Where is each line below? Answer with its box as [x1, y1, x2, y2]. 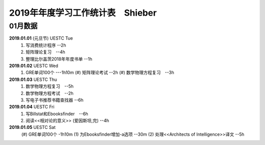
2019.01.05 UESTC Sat [9, 124, 56, 130]
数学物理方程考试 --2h [26, 90, 74, 96]
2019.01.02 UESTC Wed [9, 63, 58, 69]
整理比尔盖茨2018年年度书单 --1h [26, 56, 93, 62]
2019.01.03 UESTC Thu [9, 76, 57, 82]
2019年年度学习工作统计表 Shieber [9, 7, 157, 18]
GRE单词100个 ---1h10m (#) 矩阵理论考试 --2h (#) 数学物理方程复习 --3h [26, 70, 174, 75]
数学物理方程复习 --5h [26, 83, 74, 89]
